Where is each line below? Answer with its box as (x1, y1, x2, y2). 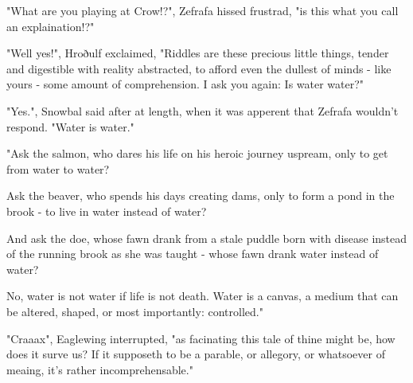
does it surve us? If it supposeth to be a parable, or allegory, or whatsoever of (6, 346, 385, 362)
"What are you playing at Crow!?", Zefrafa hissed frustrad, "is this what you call (6, 2, 399, 18)
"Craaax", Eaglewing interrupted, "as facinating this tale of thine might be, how (6, 330, 395, 346)
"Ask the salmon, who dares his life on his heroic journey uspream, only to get (6, 145, 388, 162)
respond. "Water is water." (6, 118, 134, 135)
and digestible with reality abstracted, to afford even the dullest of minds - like (6, 60, 392, 76)
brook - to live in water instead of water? (6, 202, 207, 219)
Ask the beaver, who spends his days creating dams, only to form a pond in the (6, 187, 395, 204)
